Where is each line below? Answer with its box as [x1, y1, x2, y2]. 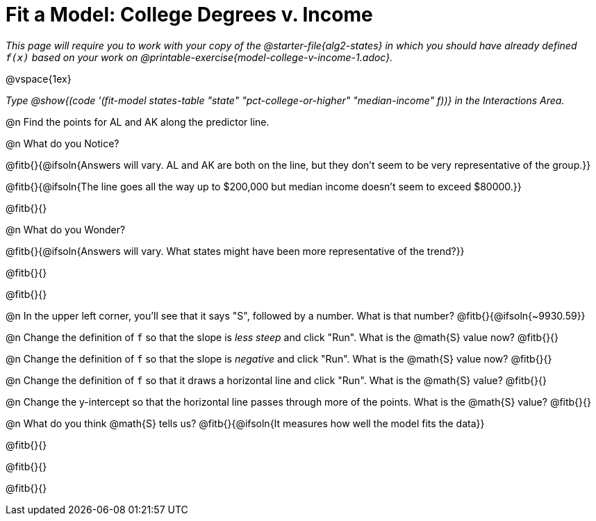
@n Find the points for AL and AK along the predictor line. [6, 115, 270, 128]
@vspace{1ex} [6, 72, 72, 85]
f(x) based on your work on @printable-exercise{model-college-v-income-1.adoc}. [6, 51, 393, 63]
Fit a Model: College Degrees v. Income [6, 3, 373, 26]
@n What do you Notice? [6, 137, 119, 149]
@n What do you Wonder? [6, 223, 126, 235]
